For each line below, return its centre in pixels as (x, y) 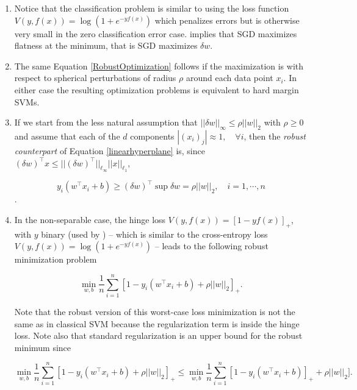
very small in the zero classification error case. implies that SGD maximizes (156, 33)
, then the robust (275, 136)
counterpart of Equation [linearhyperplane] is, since (110, 150)
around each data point (229, 78)
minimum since (43, 347)
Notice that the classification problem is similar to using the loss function (152, 8)
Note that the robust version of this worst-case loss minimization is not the (155, 311)
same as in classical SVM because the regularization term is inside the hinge (157, 323)
